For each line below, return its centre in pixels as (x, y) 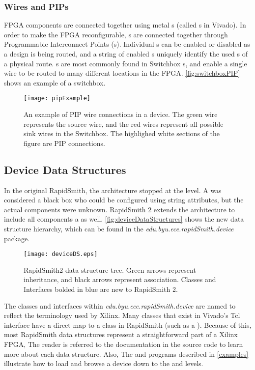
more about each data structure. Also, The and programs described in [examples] (126, 354)
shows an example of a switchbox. (55, 82)
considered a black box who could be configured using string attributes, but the (124, 200)
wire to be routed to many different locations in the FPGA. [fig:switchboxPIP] (122, 73)
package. (17, 238)
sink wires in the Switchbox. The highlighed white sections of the (122, 133)
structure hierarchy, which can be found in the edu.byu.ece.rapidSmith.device (119, 228)
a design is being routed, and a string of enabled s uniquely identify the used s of (126, 54)
